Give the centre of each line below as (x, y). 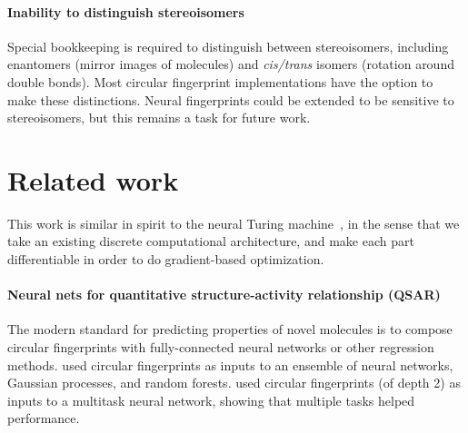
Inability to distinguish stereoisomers (126, 11)
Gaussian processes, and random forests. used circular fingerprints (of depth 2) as (234, 383)
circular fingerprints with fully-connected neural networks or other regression (221, 347)
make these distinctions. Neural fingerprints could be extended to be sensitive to (231, 99)
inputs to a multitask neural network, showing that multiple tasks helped (211, 400)
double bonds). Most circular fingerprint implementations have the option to (220, 81)
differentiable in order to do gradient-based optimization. (166, 259)
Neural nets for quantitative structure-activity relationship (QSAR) (224, 295)
